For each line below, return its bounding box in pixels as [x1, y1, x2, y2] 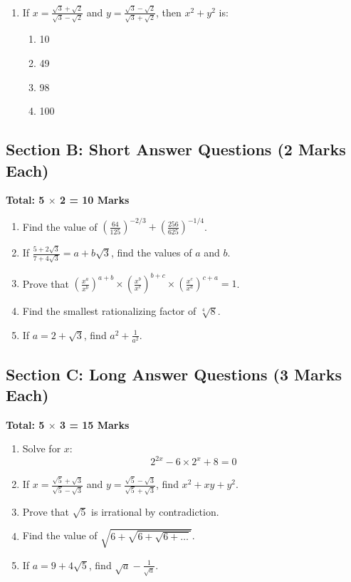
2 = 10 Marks [59, 192, 130, 207]
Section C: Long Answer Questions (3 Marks [6, 363, 342, 385]
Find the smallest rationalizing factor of [22, 303, 197, 318]
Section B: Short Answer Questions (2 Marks [6, 138, 346, 160]
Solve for [22, 441, 61, 456]
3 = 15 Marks [59, 417, 130, 432]
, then [156, 4, 182, 19]
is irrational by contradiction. [91, 504, 219, 519]
